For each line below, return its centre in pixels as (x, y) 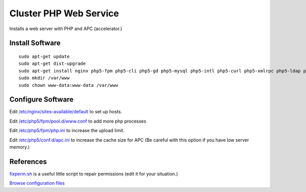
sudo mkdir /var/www (44, 78)
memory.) (20, 147)
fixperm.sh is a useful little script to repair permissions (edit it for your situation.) (94, 174)
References (28, 162)
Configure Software (42, 100)
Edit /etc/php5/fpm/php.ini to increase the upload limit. (67, 131)
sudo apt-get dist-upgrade (52, 64)
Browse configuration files (37, 183)
